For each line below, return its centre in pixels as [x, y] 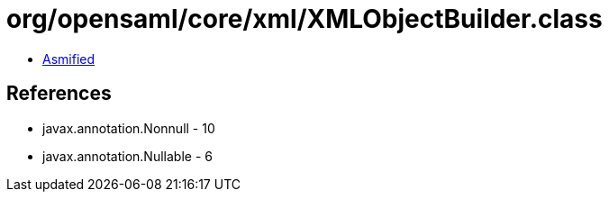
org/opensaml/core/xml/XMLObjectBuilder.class [304, 19]
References [59, 94]
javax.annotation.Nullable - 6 [127, 156]
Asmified [69, 59]
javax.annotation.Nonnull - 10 [129, 128]
